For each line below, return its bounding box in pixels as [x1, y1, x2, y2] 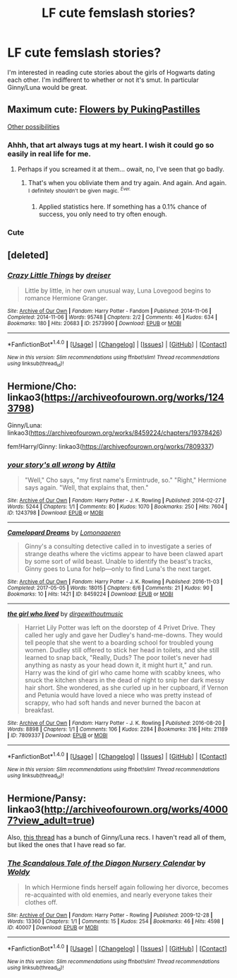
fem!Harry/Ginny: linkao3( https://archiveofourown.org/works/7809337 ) [7, 442, 214, 450]
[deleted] [7, 249, 49, 261]
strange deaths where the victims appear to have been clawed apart [24, 550, 224, 558]
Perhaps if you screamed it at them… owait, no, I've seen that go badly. [17, 165, 224, 174]
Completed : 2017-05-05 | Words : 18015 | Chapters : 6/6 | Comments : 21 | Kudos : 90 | [7, 584, 213, 591]
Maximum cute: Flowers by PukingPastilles [7, 104, 201, 116]
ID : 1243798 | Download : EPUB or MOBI [7, 509, 104, 517]
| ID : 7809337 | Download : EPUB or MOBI [7, 732, 108, 739]
